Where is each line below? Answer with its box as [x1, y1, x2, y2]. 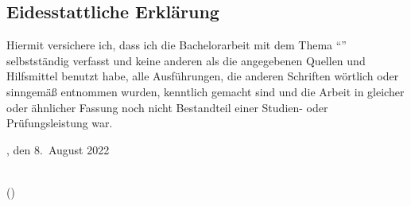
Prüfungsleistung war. [6, 115, 113, 131]
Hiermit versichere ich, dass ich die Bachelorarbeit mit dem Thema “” [6, 37, 347, 53]
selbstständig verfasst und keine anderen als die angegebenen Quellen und [6, 52, 366, 68]
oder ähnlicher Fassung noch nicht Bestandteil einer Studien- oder [6, 99, 328, 115]
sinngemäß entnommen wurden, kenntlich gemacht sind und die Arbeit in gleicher [6, 83, 405, 99]
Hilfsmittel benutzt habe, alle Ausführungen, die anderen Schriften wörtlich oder [6, 68, 399, 84]
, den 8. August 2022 [6, 141, 110, 157]
